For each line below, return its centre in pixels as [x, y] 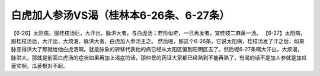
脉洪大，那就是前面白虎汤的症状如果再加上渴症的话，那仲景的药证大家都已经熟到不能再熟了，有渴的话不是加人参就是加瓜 [159, 57]
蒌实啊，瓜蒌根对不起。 [39, 66]
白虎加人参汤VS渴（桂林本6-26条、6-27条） [121, 15]
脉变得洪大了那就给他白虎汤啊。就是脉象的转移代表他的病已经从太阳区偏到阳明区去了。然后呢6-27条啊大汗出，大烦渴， [157, 49]
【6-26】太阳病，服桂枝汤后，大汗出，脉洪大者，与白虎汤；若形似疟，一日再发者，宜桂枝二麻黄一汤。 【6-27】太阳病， [158, 33]
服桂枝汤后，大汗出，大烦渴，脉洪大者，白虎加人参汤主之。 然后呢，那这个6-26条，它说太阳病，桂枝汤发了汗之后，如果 [158, 41]
